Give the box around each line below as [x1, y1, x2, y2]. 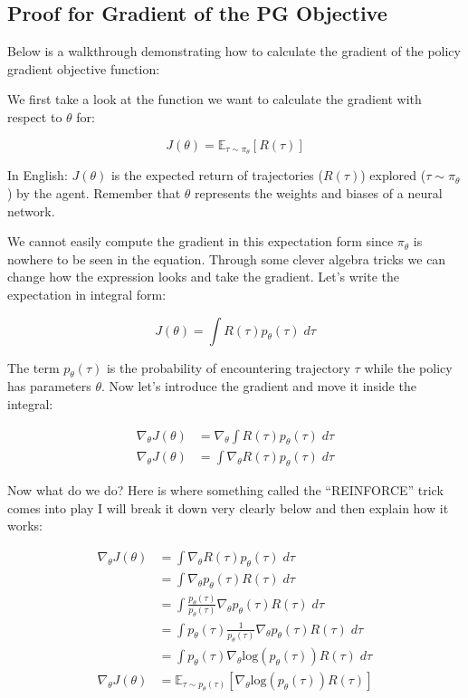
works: [7, 516, 43, 535]
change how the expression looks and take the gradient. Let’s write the [7, 267, 400, 286]
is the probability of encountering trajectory [106, 358, 350, 377]
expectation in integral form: [7, 285, 167, 303]
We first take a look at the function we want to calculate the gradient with [7, 90, 422, 109]
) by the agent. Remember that [7, 184, 181, 203]
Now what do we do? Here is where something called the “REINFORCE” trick [7, 481, 444, 500]
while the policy [364, 358, 453, 377]
